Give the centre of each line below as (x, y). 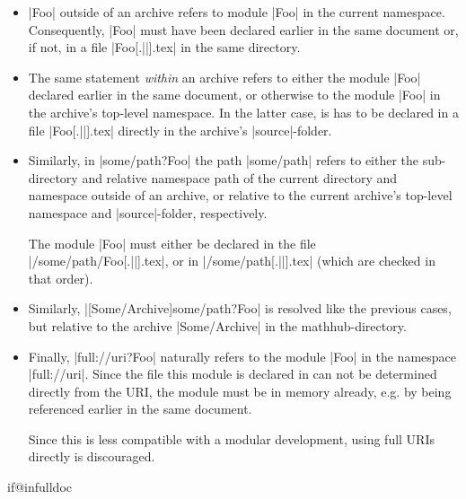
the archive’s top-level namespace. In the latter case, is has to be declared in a (243, 112)
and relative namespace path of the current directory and (240, 177)
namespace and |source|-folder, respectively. (148, 212)
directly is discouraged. (92, 456)
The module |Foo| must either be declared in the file (172, 243)
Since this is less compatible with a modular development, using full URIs (231, 438)
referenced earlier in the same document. (140, 409)
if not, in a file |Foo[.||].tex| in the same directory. (164, 47)
